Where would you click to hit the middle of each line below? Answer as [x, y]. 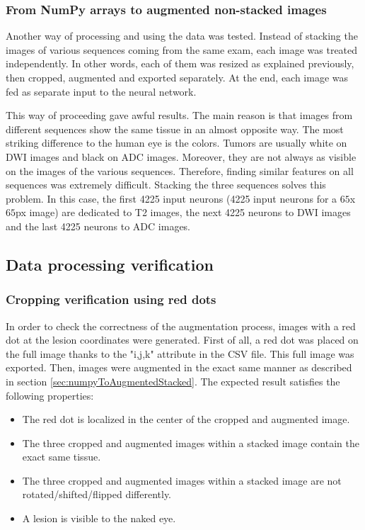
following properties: [50, 395]
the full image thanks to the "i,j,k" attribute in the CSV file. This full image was [180, 353]
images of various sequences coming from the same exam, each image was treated [182, 49]
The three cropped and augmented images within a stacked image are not [182, 480]
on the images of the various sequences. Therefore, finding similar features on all [180, 170]
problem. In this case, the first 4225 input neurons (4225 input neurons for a [172, 198]
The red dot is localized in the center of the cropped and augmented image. [186, 419]
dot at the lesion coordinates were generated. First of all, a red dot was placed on [182, 340]
